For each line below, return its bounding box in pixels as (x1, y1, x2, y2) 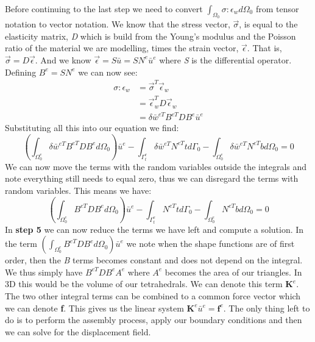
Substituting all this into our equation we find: (5, 121, 179, 134)
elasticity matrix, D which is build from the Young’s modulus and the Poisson (5, 29, 296, 42)
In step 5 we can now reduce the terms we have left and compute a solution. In (5, 223, 304, 235)
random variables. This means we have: (5, 183, 152, 196)
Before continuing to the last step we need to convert (5, 2, 203, 15)
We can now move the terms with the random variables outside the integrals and (5, 160, 307, 173)
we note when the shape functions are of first (126, 237, 295, 250)
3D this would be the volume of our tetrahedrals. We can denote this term (5, 277, 283, 290)
